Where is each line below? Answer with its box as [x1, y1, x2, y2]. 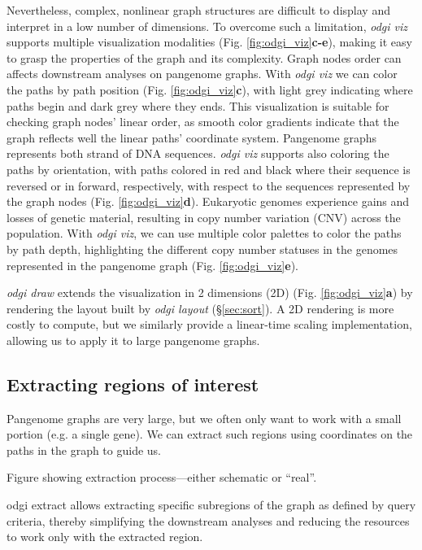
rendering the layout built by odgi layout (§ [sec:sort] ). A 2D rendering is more [7, 299, 394, 316]
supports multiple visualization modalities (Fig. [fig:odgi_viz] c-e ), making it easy [7, 33, 412, 50]
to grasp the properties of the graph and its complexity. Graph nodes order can [7, 49, 402, 66]
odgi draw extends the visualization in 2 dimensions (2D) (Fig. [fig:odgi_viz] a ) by [7, 284, 413, 301]
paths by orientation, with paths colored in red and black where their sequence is [7, 160, 411, 177]
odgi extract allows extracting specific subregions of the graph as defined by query [7, 496, 416, 513]
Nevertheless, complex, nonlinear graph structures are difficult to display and [7, 2, 390, 18]
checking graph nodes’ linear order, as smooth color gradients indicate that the [7, 113, 399, 130]
